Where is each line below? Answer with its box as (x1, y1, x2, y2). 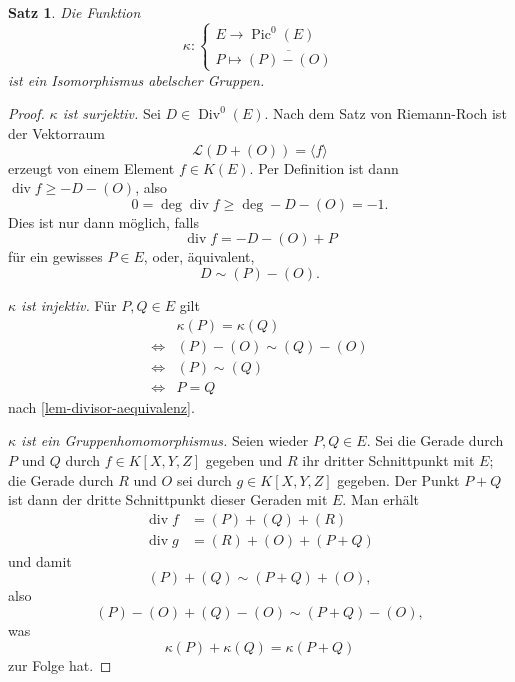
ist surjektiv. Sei (62, 103, 161, 124)
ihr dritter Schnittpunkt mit (302, 449, 475, 470)
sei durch (176, 469, 232, 490)
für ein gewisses (8, 246, 103, 267)
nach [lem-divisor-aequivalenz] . (8, 396, 195, 417)
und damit (8, 550, 72, 571)
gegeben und (205, 449, 283, 470)
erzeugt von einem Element (8, 157, 175, 178)
